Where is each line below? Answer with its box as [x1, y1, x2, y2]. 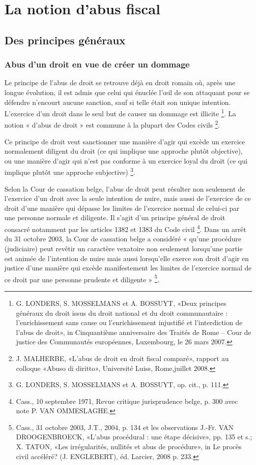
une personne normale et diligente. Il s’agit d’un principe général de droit [4, 212, 226, 223]
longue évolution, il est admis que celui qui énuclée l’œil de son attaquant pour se [4, 87, 250, 97]
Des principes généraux [4, 32, 126, 47]
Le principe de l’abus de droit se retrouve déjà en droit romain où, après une [4, 77, 235, 88]
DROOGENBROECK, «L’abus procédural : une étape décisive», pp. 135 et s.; [16, 432, 252, 442]
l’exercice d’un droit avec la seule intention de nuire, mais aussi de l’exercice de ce [4, 193, 251, 203]
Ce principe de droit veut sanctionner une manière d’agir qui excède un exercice [4, 136, 245, 146]
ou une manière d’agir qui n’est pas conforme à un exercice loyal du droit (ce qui [4, 155, 248, 166]
